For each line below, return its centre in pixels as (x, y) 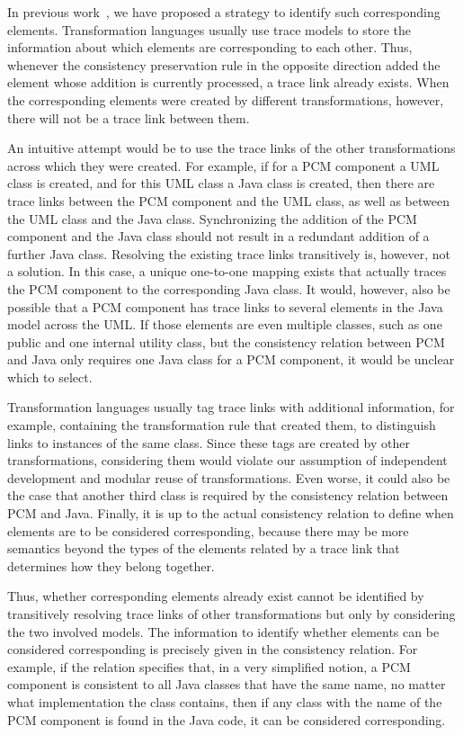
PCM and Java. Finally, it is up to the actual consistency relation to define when (231, 513)
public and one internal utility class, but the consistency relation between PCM (226, 341)
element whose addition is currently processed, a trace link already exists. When (228, 82)
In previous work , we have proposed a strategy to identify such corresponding (224, 12)
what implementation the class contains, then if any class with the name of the (225, 701)
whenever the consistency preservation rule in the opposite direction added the (224, 64)
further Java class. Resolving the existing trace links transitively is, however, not (229, 253)
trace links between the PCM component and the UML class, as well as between (228, 200)
